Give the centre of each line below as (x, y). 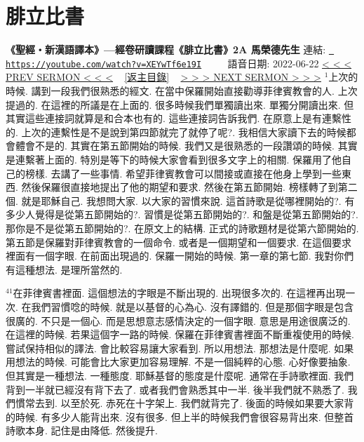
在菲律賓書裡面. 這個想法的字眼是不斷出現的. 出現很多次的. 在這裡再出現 (179, 293)
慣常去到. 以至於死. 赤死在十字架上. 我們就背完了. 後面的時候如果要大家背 (184, 403)
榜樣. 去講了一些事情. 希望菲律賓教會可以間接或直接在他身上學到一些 (183, 173)
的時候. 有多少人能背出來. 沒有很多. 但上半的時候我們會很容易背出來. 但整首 (180, 416)
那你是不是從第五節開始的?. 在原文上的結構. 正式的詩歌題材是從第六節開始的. (182, 228)
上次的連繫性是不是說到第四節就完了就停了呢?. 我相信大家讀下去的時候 (184, 132)
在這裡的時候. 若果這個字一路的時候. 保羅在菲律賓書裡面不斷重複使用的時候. (180, 334)
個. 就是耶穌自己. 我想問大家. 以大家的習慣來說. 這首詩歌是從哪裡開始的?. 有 (180, 200)
